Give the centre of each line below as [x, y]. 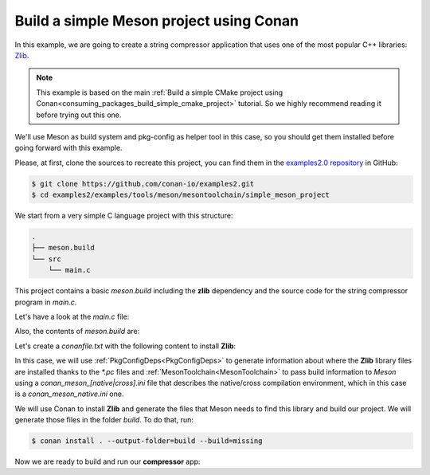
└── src [46, 259]
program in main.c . [46, 302]
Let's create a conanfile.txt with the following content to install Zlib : [125, 346]
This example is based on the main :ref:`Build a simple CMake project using [160, 92]
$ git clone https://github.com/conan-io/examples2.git [143, 184]
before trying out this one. [79, 115]
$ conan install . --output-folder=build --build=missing [147, 441]
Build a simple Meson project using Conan [156, 21]
